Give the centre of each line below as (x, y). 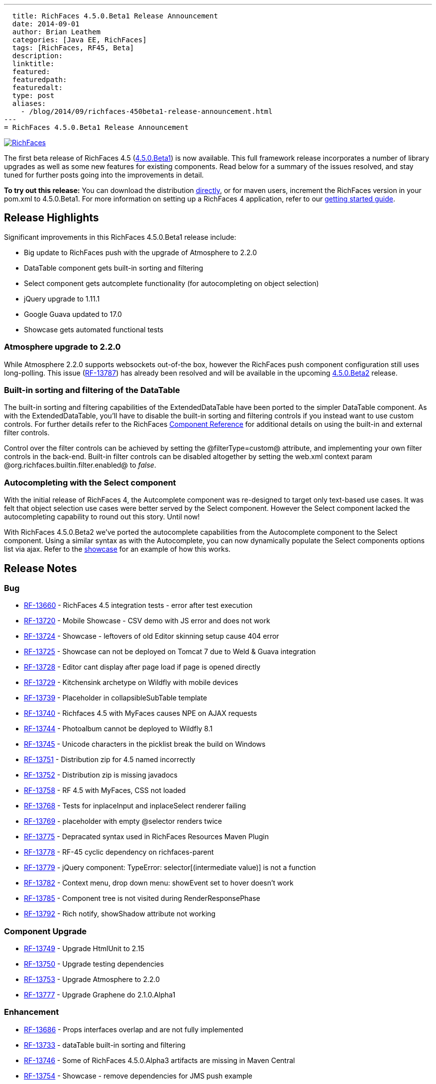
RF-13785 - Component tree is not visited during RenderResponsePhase (142, 898)
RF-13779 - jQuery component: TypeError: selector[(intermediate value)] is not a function (170, 868)
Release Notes (41, 568)
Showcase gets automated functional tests (94, 329)
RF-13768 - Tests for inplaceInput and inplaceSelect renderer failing (135, 806)
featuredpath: (40, 80)
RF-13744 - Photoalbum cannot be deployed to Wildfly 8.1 (118, 729)
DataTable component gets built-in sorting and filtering (114, 268)
